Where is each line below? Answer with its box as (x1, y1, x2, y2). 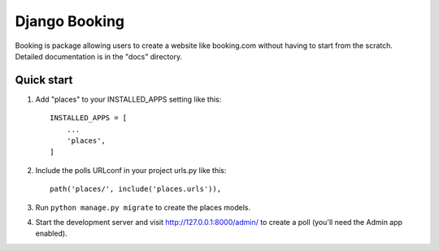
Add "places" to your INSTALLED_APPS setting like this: (35, 94, 222, 104)
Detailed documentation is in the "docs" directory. (15, 51, 183, 61)
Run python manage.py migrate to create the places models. (35, 202, 251, 212)
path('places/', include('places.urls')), (50, 184, 222, 194)
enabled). (35, 228, 68, 239)
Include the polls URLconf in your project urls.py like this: (35, 165, 227, 175)
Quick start (15, 73, 73, 87)
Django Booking (15, 12, 125, 30)
